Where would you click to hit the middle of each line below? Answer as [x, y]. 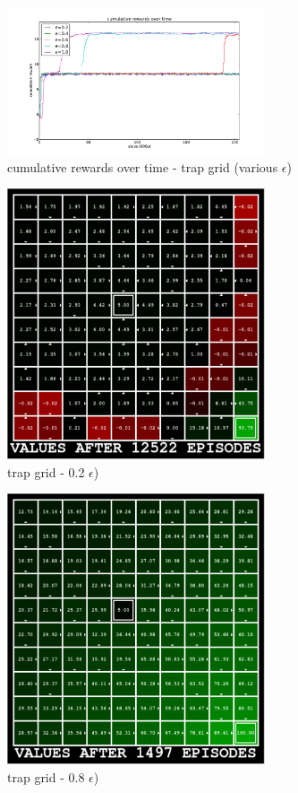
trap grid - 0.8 [46, 776]
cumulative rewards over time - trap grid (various [143, 166]
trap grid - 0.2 [46, 471]
